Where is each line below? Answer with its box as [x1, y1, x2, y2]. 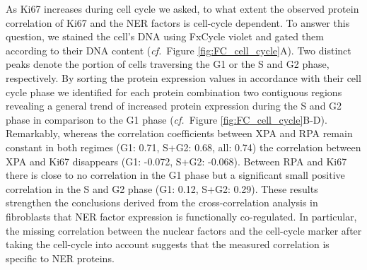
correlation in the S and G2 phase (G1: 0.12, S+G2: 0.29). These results [6, 181, 318, 196]
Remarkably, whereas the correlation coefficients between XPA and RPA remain [6, 126, 353, 141]
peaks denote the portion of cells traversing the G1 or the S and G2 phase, [6, 57, 330, 71]
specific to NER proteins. [6, 250, 115, 265]
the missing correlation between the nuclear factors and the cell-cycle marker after [6, 223, 362, 237]
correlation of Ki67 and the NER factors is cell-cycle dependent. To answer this [6, 15, 350, 30]
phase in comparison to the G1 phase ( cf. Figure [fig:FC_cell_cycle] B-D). [6, 112, 327, 127]
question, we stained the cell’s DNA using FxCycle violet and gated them [6, 29, 324, 44]
